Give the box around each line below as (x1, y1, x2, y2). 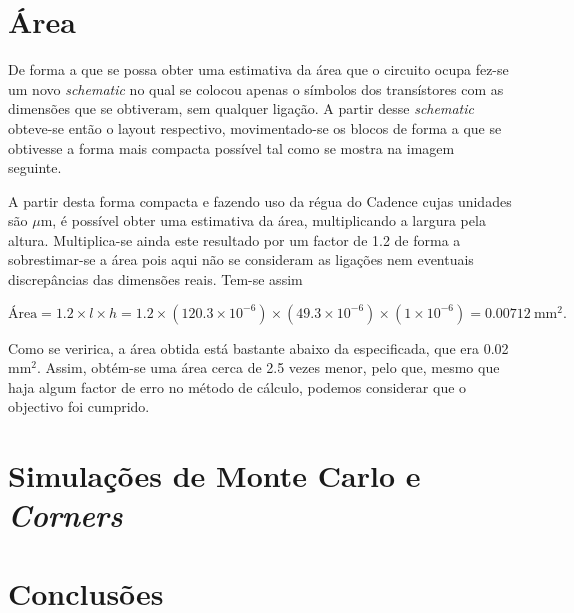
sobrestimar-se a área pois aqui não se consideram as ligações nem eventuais (8, 249, 474, 270)
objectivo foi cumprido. (8, 396, 150, 417)
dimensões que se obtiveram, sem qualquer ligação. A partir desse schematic (8, 98, 474, 119)
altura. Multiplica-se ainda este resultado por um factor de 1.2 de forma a (8, 229, 461, 250)
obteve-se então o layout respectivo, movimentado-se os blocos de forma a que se (8, 117, 502, 138)
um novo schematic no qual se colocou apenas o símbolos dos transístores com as (8, 78, 504, 99)
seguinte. (8, 157, 62, 178)
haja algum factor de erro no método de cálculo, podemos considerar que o (8, 376, 467, 397)
